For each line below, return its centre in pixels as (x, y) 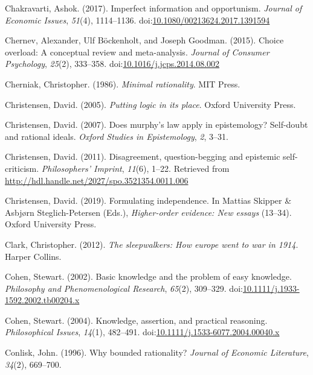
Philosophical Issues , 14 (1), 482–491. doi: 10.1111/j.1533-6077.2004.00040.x (142, 332)
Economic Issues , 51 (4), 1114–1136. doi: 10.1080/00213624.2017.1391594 (137, 20)
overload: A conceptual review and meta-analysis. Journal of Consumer (137, 52)
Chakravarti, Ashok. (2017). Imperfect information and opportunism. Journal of (153, 8)
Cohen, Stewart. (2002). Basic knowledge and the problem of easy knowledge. (148, 276)
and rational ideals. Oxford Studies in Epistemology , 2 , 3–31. (117, 136)
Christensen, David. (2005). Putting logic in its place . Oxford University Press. (150, 104)
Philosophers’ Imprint (82, 168)
